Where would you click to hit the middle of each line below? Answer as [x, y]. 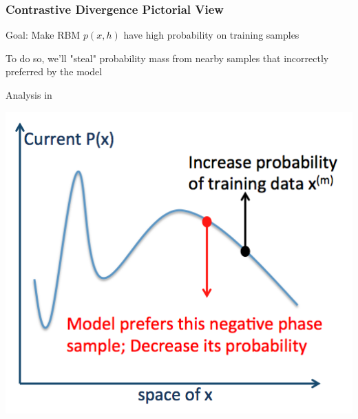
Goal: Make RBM [43, 35]
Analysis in [29, 95]
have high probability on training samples [211, 35]
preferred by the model [54, 71]
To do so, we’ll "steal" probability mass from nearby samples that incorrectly [167, 58]
